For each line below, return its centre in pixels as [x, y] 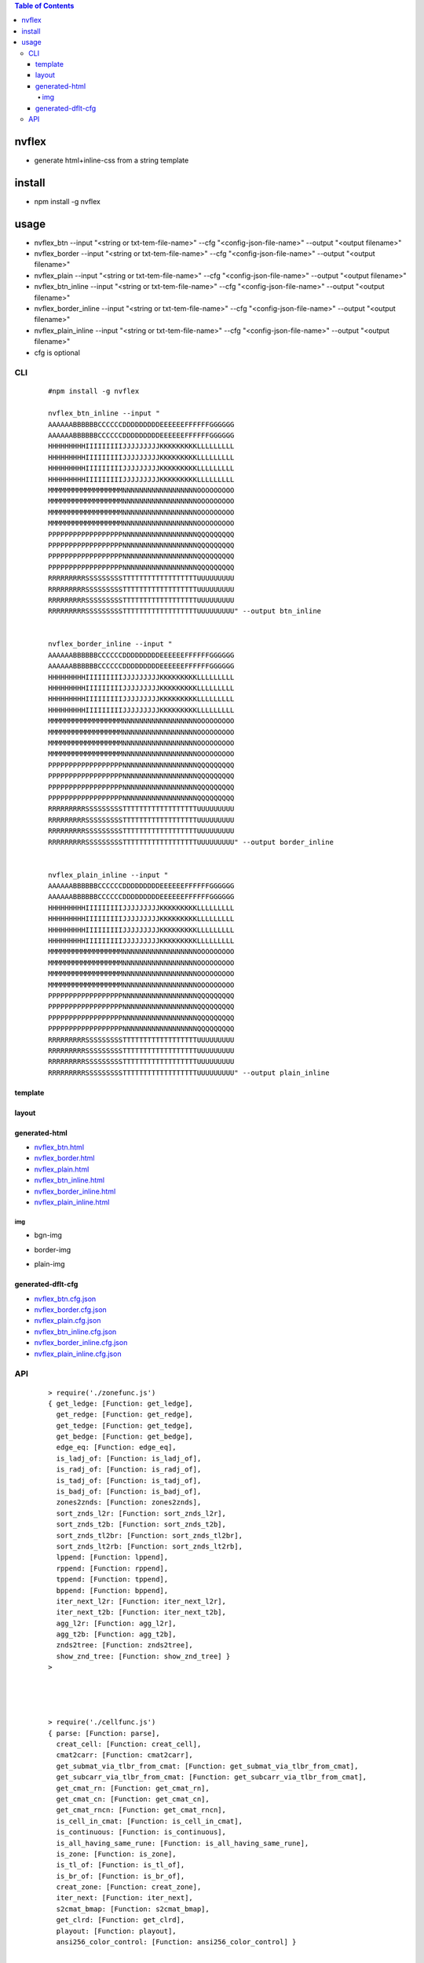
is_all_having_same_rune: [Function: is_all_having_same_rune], [183, 1843]
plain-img [50, 1264]
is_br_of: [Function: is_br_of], [121, 1876]
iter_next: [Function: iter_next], [125, 1898]
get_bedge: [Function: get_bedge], [125, 1437]
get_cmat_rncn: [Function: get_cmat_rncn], [141, 1810]
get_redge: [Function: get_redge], [125, 1415]
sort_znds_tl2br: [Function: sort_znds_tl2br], [150, 1535]
